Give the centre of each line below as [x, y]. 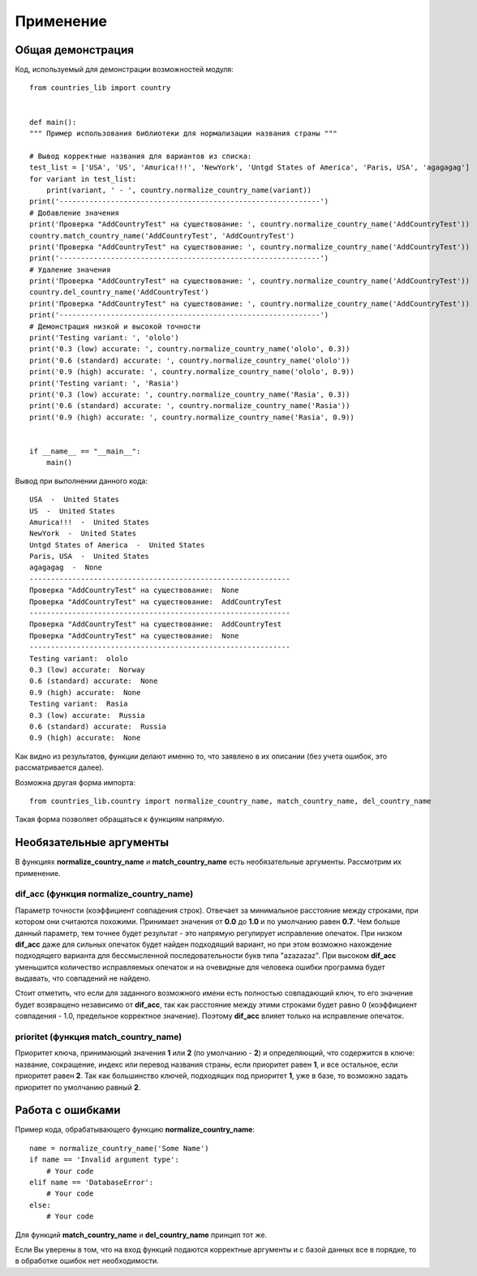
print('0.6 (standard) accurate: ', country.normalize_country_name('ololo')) [190, 360]
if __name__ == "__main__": [85, 451]
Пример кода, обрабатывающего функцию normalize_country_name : [135, 1130]
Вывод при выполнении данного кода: [82, 481]
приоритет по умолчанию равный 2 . [78, 1087]
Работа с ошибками [68, 1110]
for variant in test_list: [83, 179]
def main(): [53, 122]
